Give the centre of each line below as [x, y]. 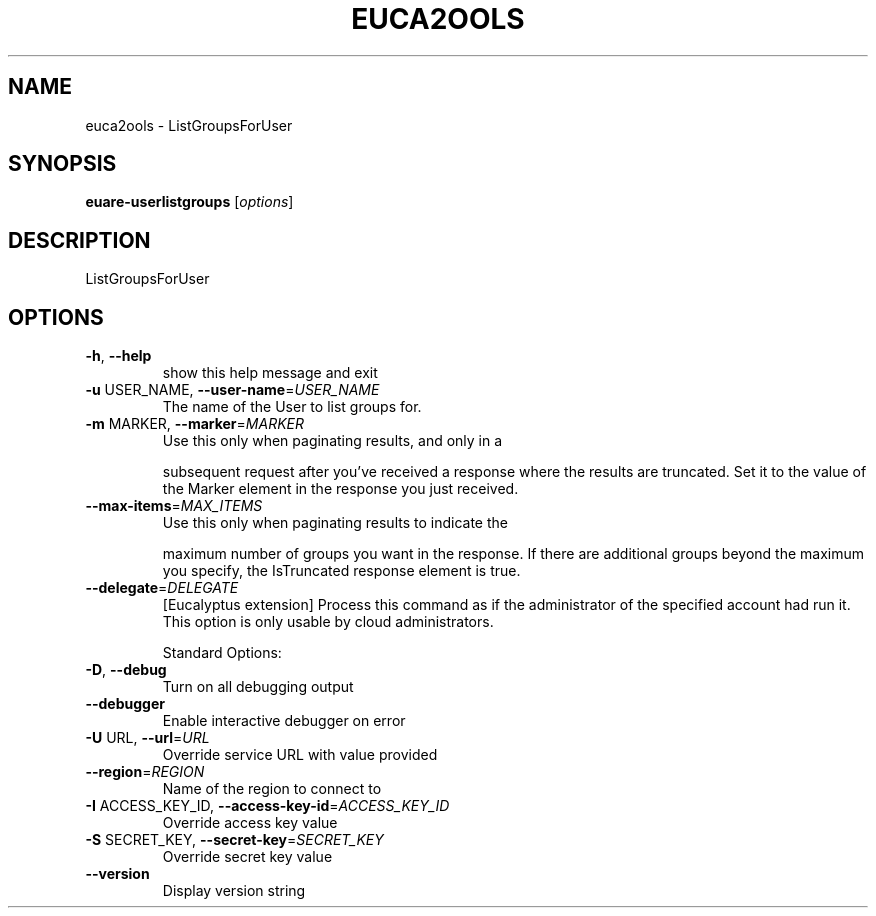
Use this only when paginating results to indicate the [335, 523]
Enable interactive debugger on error [284, 721]
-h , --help [118, 356]
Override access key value [250, 823]
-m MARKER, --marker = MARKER [194, 424]
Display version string [234, 891]
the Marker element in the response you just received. [340, 489]
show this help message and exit [270, 373]
